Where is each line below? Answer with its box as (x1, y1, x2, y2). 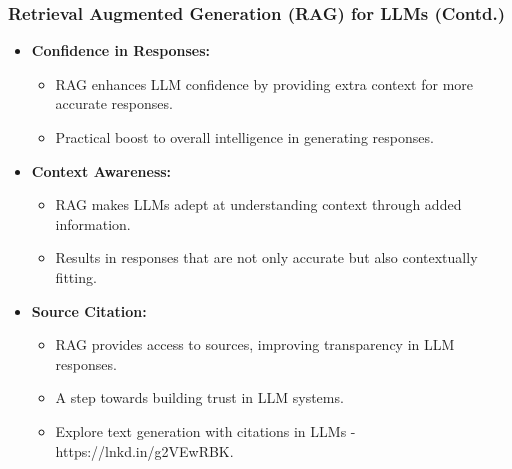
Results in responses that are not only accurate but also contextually (55, 247, 478, 268)
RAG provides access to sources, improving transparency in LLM (55, 334, 455, 355)
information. (55, 213, 131, 234)
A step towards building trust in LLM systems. (55, 387, 344, 408)
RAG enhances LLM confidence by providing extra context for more (55, 73, 474, 94)
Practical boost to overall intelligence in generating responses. (55, 127, 434, 147)
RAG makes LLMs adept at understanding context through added (55, 194, 462, 215)
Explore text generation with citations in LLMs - (55, 420, 356, 441)
